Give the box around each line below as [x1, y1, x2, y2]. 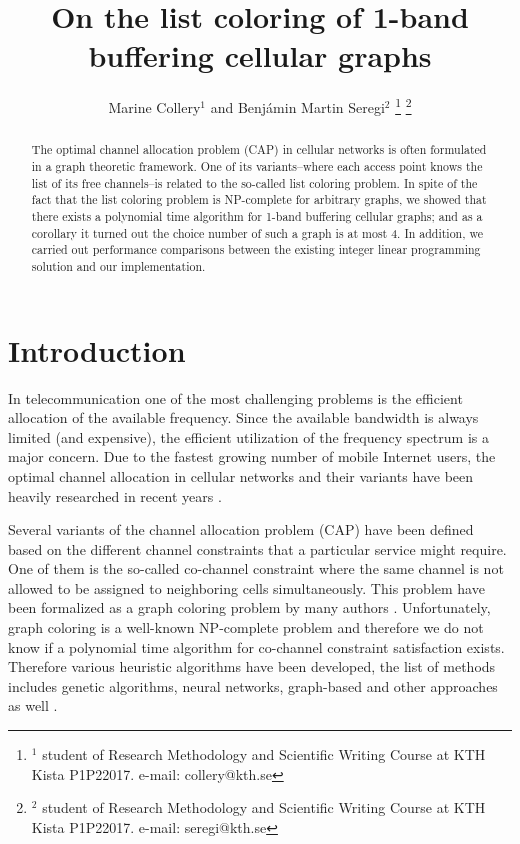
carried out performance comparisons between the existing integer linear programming [31, 241, 481, 258]
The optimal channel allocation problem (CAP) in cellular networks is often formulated [31, 141, 487, 158]
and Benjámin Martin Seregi [210, 96, 385, 117]
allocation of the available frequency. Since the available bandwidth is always [8, 407, 479, 428]
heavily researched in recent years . [8, 485, 222, 506]
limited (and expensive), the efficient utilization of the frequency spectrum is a [8, 426, 489, 447]
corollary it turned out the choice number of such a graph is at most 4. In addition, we [31, 224, 484, 241]
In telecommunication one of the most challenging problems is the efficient [8, 387, 463, 408]
